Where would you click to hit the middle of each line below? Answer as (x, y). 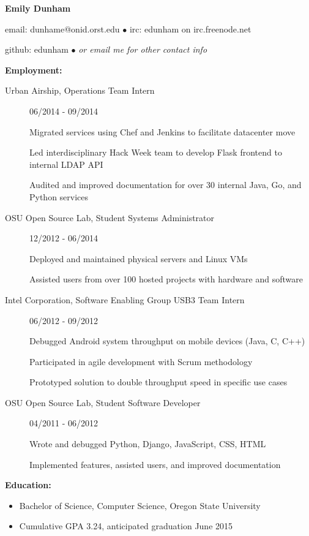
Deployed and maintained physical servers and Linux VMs (139, 258)
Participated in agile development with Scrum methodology (141, 361)
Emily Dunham (38, 8)
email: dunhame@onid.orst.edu (62, 28)
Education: (28, 485)
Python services (59, 196)
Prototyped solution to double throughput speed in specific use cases (158, 382)
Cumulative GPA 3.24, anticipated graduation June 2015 (126, 526)
